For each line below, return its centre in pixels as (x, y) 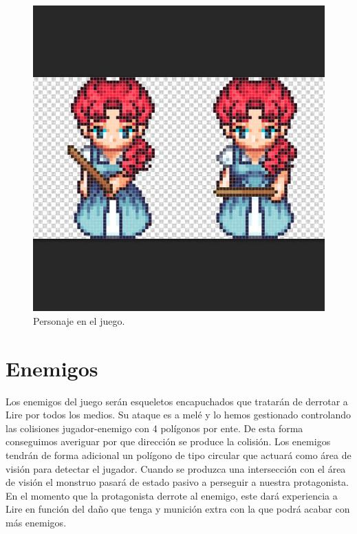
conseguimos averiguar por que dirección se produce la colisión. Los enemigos (168, 441)
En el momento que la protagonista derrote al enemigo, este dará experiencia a (172, 495)
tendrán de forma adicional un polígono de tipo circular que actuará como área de (178, 455)
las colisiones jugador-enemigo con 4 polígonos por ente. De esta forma (154, 428)
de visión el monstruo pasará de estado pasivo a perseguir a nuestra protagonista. (177, 482)
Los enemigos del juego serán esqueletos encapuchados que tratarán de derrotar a (177, 401)
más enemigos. (36, 523)
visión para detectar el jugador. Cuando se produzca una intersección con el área (176, 468)
